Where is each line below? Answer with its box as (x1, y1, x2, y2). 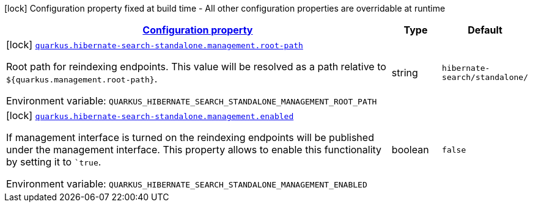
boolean (391, 143, 429, 156)
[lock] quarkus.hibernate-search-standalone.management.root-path (6, 38, 303, 51)
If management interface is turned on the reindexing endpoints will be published (6, 131, 374, 143)
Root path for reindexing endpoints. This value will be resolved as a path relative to (6, 60, 386, 73)
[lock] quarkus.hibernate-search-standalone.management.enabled (6, 109, 294, 122)
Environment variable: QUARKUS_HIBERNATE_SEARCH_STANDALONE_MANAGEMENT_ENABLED (6, 178, 367, 190)
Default (468, 24, 502, 36)
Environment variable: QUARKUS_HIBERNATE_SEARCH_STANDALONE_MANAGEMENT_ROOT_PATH (6, 95, 377, 107)
